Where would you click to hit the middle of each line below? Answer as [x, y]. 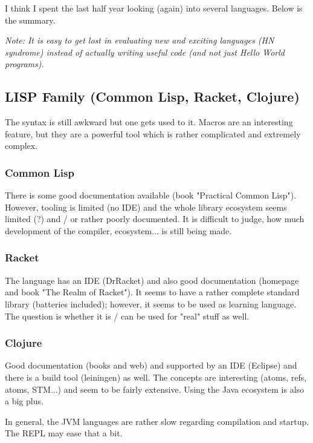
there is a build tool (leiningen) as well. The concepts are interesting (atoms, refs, [156, 377]
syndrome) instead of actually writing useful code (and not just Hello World [145, 52]
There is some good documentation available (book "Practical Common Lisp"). [151, 195]
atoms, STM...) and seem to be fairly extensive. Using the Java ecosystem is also [155, 389]
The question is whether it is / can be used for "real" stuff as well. [127, 316]
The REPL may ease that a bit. [64, 433]
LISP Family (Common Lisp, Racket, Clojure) [152, 97]
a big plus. [24, 401]
